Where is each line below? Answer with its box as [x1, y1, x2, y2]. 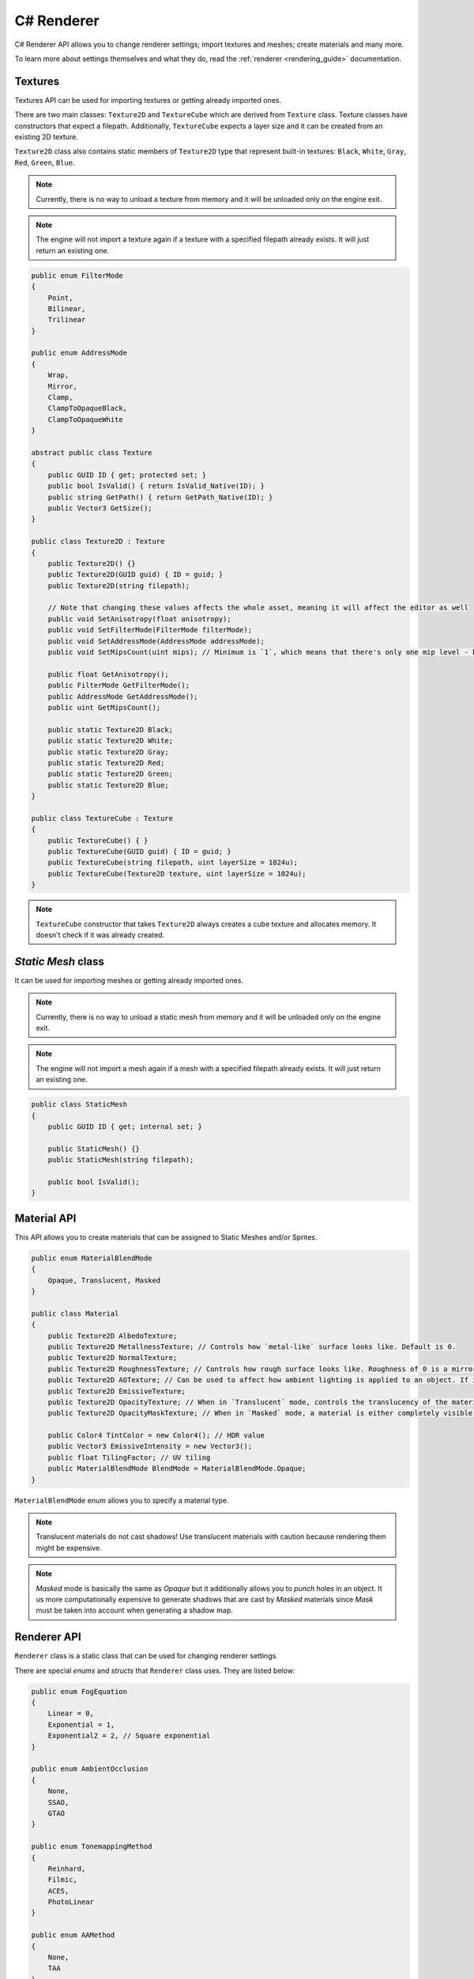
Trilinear [47, 315, 86, 325]
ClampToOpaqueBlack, [47, 404, 128, 413]
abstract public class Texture [31, 448, 153, 457]
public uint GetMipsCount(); [47, 703, 161, 712]
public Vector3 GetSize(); [47, 503, 153, 512]
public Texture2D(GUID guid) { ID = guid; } [47, 570, 224, 579]
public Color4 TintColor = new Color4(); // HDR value [47, 1431, 265, 1440]
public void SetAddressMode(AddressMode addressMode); [47, 636, 265, 645]
